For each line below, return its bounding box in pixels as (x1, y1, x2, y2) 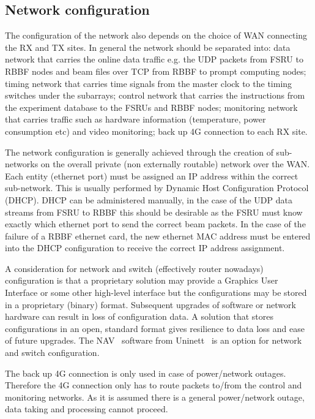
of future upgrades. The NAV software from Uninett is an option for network (5, 334, 302, 347)
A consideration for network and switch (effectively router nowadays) (5, 262, 264, 274)
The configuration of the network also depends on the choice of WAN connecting (5, 29, 308, 42)
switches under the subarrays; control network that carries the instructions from (5, 89, 305, 102)
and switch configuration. (5, 346, 100, 359)
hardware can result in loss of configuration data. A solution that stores (5, 310, 273, 323)
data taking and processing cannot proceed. (5, 402, 168, 415)
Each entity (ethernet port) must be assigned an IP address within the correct (5, 169, 298, 182)
